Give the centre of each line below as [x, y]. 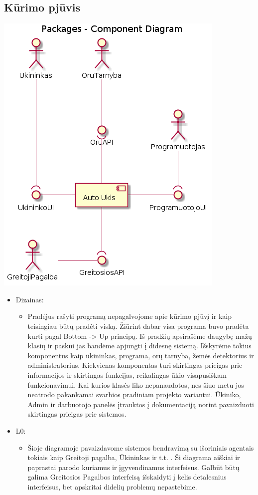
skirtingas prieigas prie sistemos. [77, 414]
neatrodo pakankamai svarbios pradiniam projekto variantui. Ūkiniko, [134, 394]
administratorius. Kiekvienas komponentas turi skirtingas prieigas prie [135, 365]
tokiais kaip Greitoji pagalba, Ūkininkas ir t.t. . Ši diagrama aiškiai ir [134, 457]
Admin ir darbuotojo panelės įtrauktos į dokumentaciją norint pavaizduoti [141, 404]
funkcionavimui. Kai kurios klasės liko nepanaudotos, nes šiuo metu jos [136, 384]
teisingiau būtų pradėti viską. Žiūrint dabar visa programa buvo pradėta [138, 326]
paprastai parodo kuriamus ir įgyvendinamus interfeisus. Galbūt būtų [133, 467]
